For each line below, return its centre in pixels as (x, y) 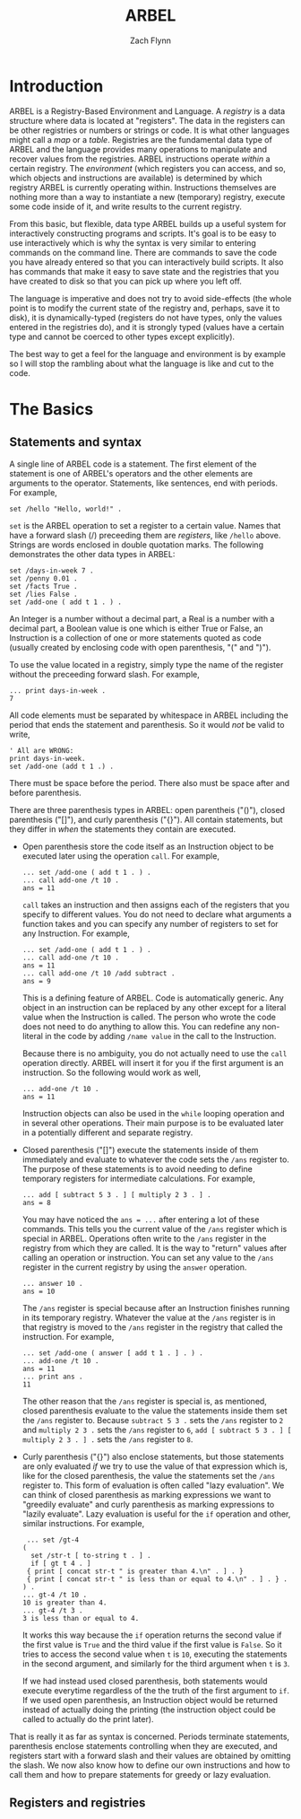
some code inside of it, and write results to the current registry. (125, 206)
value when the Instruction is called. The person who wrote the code (149, 1017)
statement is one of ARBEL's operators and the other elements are (131, 473)
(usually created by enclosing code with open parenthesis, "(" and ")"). (140, 647)
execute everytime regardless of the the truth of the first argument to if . (155, 1690)
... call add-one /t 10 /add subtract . (99, 973)
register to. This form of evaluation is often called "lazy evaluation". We (153, 1485)
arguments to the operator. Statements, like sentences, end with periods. (144, 483)
